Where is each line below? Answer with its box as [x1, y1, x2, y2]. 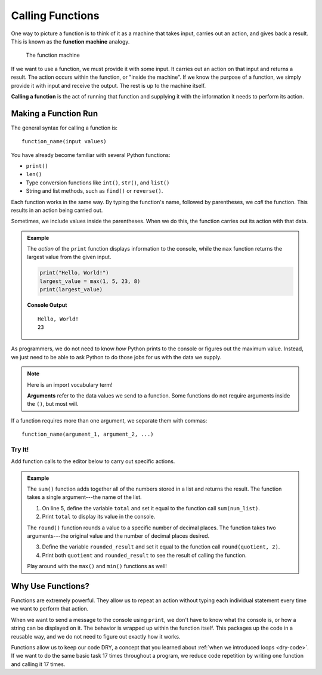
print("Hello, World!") [39, 269, 110, 276]
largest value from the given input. [27, 254, 112, 261]
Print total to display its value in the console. [42, 513, 156, 520]
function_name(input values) [21, 138, 107, 145]
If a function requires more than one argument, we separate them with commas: [11, 417, 208, 424]
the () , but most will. [27, 400, 79, 408]
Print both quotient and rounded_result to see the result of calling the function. [42, 551, 247, 559]
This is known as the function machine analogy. [11, 38, 130, 45]
